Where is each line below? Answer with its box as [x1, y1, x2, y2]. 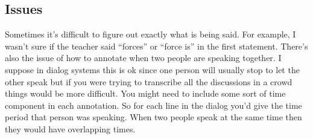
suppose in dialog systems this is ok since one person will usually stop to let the [5, 63, 300, 76]
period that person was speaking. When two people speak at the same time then [5, 111, 302, 123]
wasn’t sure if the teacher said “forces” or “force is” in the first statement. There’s [5, 39, 308, 52]
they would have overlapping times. [5, 122, 136, 135]
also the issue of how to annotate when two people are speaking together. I [5, 51, 282, 64]
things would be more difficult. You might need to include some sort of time [5, 87, 286, 100]
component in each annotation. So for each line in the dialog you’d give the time [5, 99, 302, 111]
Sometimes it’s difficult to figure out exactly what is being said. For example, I [5, 28, 296, 40]
